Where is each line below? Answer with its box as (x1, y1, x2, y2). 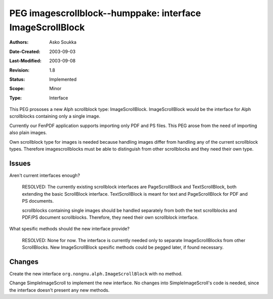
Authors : (9, 39, 29, 45)
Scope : (9, 86, 25, 92)
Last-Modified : (9, 58, 41, 64)
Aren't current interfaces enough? (9, 172, 80, 178)
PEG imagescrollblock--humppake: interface (9, 8, 201, 19)
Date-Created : (9, 48, 40, 54)
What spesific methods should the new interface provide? (9, 226, 130, 232)
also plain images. (9, 130, 48, 136)
